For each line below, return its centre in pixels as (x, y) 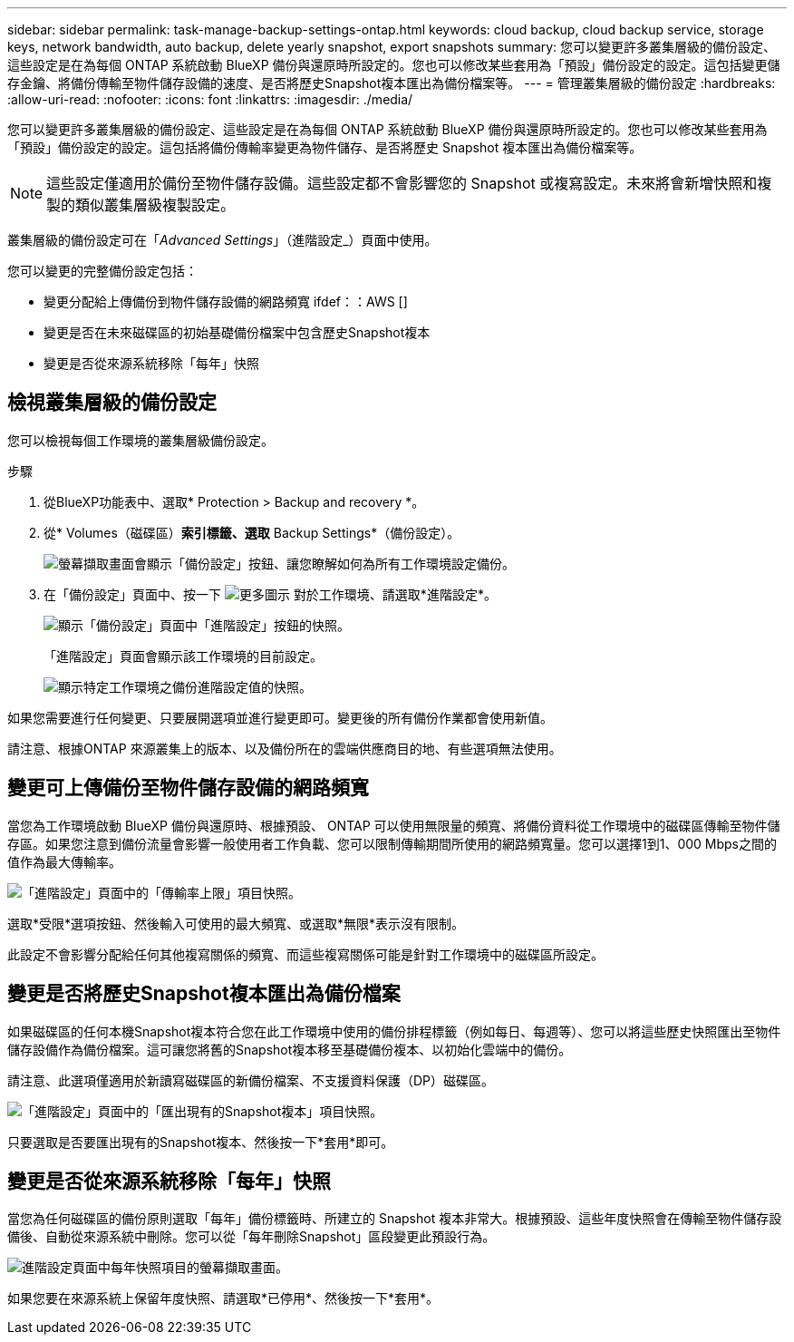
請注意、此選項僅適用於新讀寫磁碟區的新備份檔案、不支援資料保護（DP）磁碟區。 (251, 1080)
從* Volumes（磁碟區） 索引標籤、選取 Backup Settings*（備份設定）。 (252, 532)
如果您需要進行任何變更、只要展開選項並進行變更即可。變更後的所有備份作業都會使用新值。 (280, 717)
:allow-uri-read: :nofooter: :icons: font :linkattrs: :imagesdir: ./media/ (210, 99)
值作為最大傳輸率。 (64, 861)
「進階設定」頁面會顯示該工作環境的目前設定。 (183, 656)
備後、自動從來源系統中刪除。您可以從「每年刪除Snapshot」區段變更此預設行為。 (252, 1237)
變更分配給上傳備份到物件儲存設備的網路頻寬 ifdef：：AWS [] (226, 301)
